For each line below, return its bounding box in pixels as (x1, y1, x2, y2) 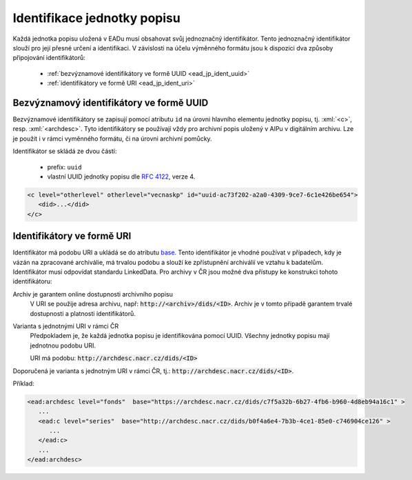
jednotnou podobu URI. (30, 341, 96, 350)
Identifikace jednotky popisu (12, 10, 181, 26)
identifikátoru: (12, 277, 52, 286)
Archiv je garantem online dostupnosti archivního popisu (12, 290, 174, 298)
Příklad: (12, 379, 34, 388)
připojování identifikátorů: (12, 54, 86, 62)
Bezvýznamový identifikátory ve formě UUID (12, 97, 209, 108)
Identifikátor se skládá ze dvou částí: (12, 147, 117, 155)
